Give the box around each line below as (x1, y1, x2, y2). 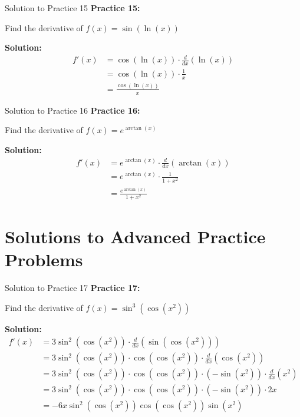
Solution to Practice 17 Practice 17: (5, 282, 140, 294)
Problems (5, 247, 83, 272)
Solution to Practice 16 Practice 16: (5, 104, 140, 116)
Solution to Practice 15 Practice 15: (5, 2, 140, 14)
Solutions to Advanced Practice (5, 224, 266, 248)
